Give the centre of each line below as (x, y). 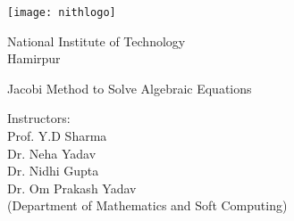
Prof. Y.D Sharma (57, 136)
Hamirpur (34, 58)
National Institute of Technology (97, 41)
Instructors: (39, 118)
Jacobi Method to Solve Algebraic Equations (130, 88)
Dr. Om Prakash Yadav (72, 188)
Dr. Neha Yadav (52, 153)
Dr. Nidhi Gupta (53, 171)
